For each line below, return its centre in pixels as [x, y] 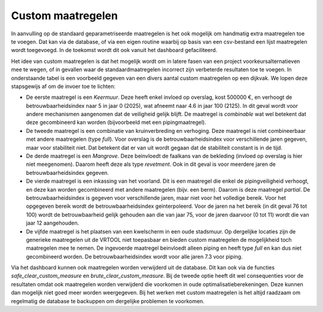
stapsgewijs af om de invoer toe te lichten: [63, 86]
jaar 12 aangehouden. [53, 223]
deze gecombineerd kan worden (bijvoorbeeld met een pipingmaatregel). [116, 122]
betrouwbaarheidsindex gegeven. [68, 172]
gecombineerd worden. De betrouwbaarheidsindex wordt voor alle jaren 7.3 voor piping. [134, 256]
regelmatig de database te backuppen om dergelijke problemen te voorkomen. [108, 301]
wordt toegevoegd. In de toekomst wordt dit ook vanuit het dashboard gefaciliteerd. [114, 50]
